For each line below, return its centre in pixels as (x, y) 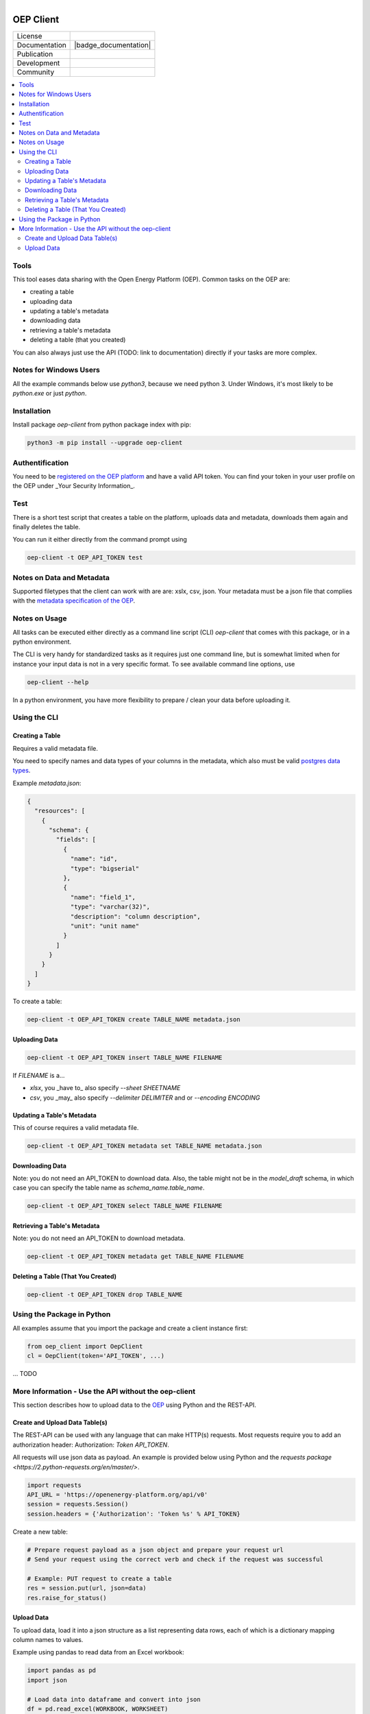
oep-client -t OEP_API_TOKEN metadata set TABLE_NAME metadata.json (145, 1146)
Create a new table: (40, 1532)
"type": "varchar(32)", (110, 907)
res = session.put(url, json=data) (87, 1588)
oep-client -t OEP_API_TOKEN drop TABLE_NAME (105, 1294)
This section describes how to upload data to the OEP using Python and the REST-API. (135, 1405)
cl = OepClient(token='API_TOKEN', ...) (96, 1355)
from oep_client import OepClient (85, 1346)
